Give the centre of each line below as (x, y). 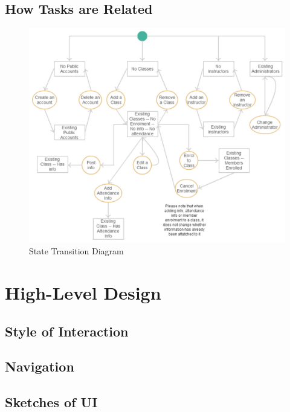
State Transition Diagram (76, 251)
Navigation (40, 366)
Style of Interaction (67, 331)
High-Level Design (83, 293)
